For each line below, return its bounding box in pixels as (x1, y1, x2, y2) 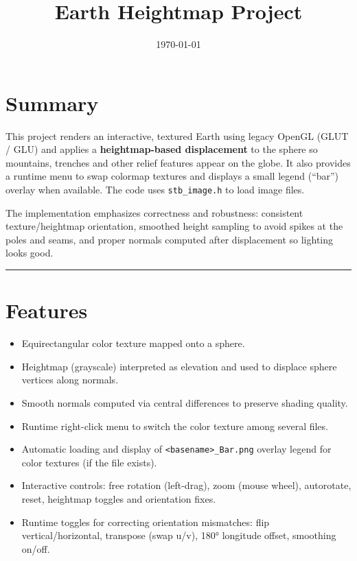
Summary (5, 88, 99, 117)
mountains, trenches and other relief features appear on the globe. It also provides (5, 155, 351, 169)
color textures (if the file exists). (21, 455, 157, 469)
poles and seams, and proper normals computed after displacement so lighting (5, 232, 334, 246)
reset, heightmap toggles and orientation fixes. (21, 492, 216, 505)
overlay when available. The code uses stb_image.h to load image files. (5, 182, 305, 197)
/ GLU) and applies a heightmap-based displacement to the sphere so (5, 142, 318, 156)
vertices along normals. (21, 372, 119, 387)
